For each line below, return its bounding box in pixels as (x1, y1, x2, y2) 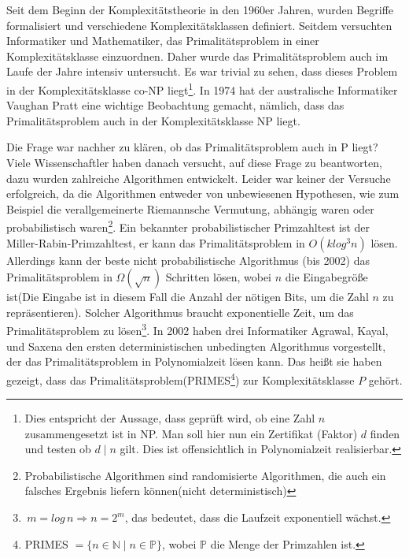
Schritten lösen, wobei (165, 269, 272, 285)
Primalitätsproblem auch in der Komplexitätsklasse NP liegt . (6, 112, 300, 128)
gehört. (368, 371, 403, 388)
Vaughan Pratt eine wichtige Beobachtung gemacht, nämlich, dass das (6, 97, 345, 113)
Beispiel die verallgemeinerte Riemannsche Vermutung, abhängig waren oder (6, 200, 374, 217)
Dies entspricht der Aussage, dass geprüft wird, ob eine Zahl (24, 410, 315, 426)
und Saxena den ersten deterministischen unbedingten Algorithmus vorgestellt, (6, 337, 386, 354)
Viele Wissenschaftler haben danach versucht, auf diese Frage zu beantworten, (6, 154, 382, 170)
